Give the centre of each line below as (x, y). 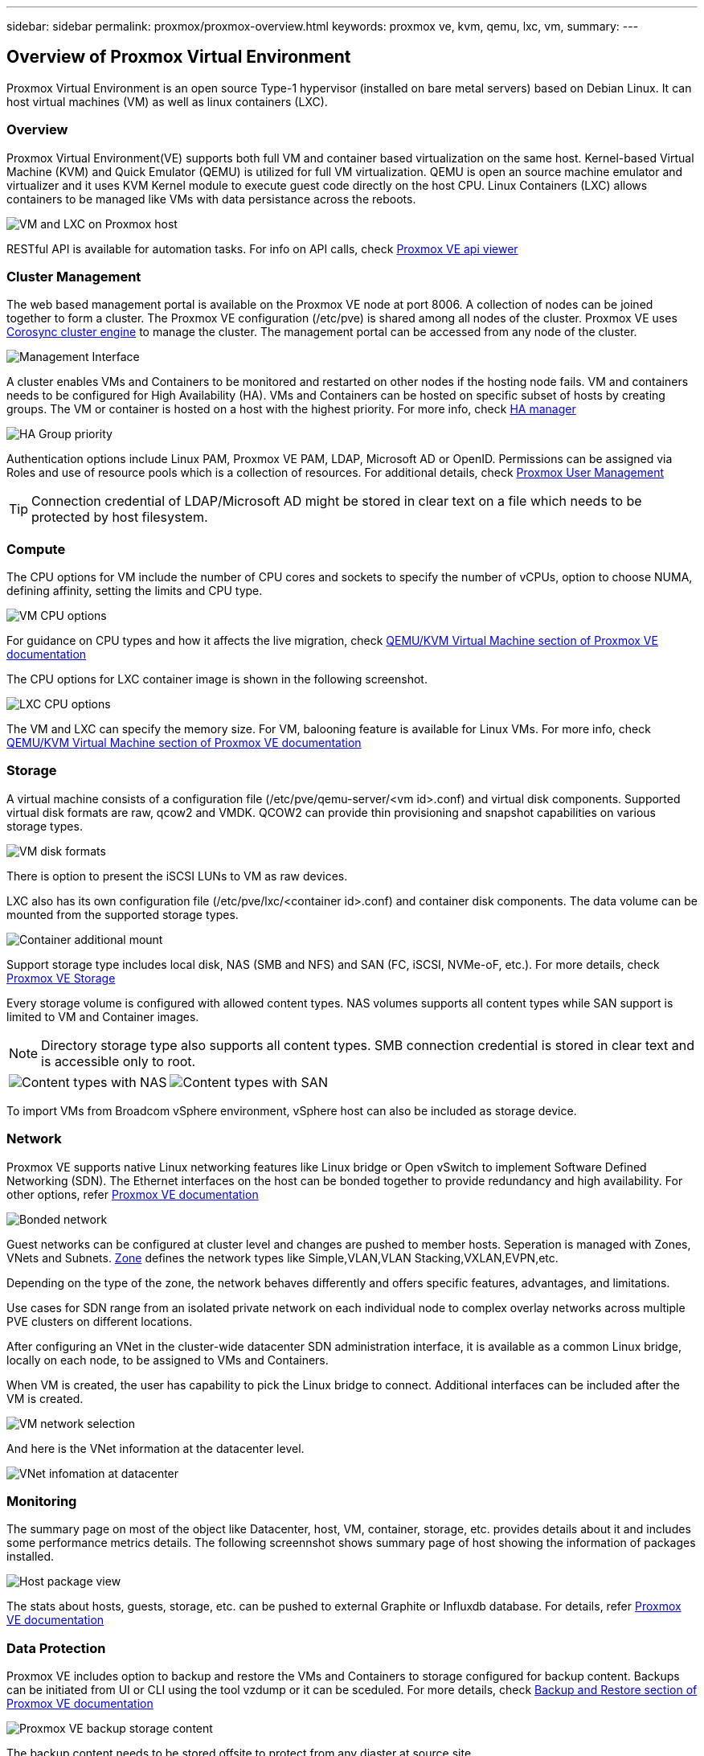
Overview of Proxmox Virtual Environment (179, 57)
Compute (36, 549)
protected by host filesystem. (120, 517)
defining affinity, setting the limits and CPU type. (135, 591)
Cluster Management (74, 276)
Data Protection (56, 1648)
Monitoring (42, 1501)
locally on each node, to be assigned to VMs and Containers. (168, 1360)
